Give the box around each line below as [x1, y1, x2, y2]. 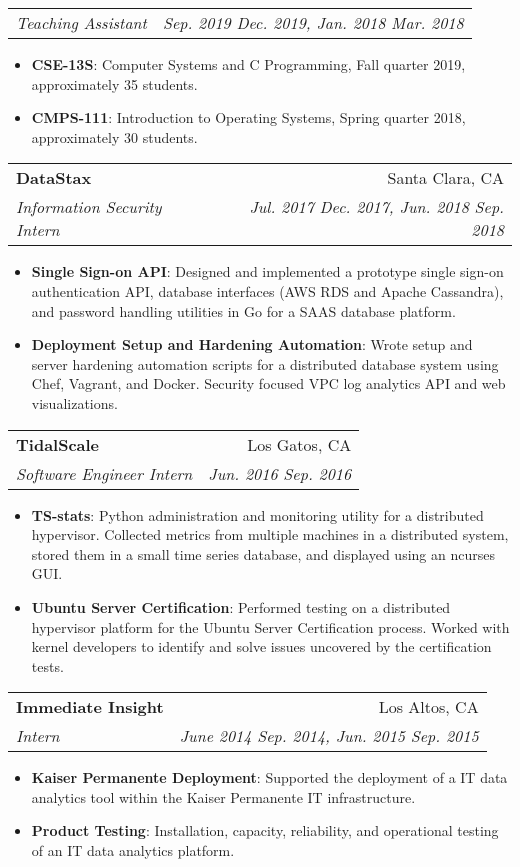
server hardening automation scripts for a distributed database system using [31, 353, 499, 374]
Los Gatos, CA [247, 432, 352, 456]
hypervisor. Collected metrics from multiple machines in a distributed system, [31, 524, 509, 545]
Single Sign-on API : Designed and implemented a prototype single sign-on [31, 261, 504, 282]
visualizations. [31, 392, 118, 413]
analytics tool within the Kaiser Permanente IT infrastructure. [31, 786, 416, 807]
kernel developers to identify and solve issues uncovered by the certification [31, 636, 492, 657]
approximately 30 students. [31, 126, 198, 147]
